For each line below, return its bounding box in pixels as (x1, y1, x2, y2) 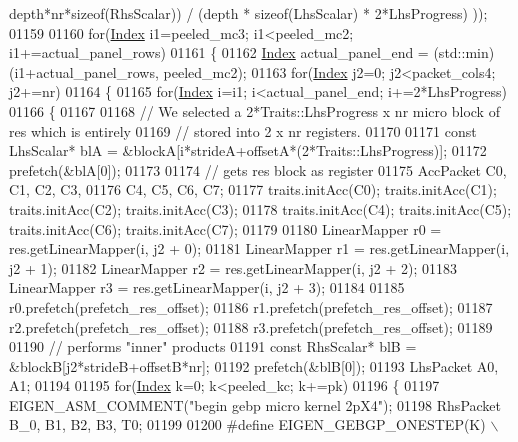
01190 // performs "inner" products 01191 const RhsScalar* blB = (9, 336, 417, 357)
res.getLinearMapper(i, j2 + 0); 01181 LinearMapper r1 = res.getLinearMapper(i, (9, 238, 510, 259)
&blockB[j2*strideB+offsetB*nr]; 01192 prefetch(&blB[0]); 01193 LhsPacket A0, (9, 355, 499, 376)
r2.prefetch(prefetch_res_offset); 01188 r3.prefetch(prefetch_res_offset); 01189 (9, 316, 493, 337)
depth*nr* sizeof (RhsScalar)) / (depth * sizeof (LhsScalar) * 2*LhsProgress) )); (9, 3, 488, 23)
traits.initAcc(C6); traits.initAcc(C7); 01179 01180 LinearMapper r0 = (9, 218, 442, 239)
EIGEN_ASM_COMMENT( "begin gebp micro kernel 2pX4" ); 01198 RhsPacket (9, 394, 502, 415)
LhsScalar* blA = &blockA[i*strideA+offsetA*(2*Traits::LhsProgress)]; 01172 (9, 140, 487, 161)
